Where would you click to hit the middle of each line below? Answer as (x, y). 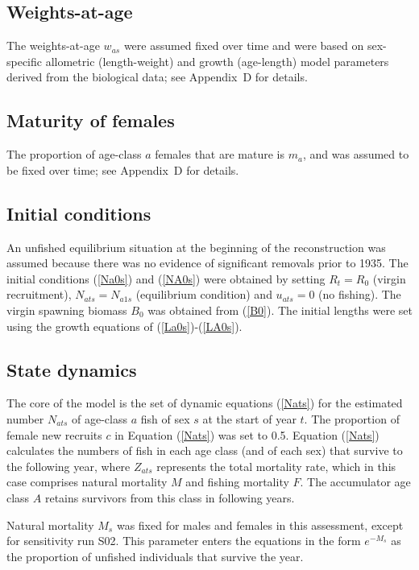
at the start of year (249, 418)
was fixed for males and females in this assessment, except (260, 525)
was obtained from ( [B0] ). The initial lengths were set (280, 310)
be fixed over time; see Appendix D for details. (123, 169)
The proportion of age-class (74, 154)
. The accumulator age (355, 482)
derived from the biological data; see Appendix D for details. (157, 77)
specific (25, 61)
